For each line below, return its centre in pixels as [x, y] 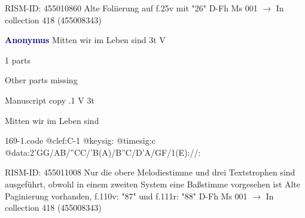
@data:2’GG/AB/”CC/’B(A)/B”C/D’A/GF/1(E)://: [103, 152]
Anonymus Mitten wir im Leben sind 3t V [85, 40]
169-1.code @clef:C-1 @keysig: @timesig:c [80, 140]
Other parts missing [41, 80]
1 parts [18, 60]
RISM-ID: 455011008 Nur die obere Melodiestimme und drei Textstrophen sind [150, 172]
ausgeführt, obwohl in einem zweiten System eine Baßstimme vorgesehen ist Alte [153, 184]
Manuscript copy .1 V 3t [50, 100]
